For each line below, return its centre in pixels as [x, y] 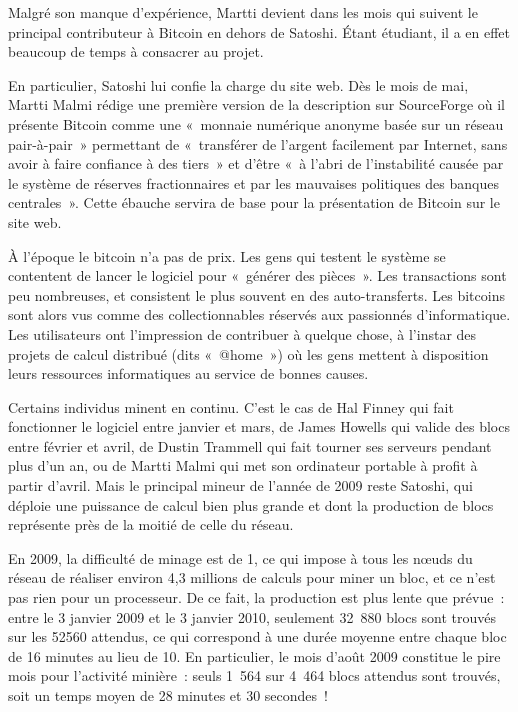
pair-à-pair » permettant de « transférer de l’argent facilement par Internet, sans [258, 143]
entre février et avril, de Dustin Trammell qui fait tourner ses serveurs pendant [250, 445]
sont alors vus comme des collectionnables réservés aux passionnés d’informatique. [259, 314]
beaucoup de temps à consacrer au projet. [136, 51]
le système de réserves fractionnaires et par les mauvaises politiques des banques [253, 182]
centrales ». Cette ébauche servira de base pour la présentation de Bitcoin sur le [254, 202]
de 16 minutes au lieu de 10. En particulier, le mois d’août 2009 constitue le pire [254, 655]
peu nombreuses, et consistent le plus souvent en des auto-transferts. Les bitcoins [256, 294]
